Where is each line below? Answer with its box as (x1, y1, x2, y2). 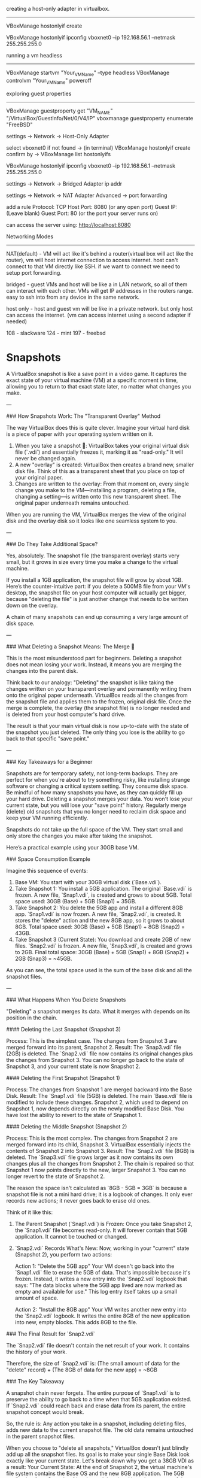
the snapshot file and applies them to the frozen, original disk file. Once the (6, 698, 191, 705)
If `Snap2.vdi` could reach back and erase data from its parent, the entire (6, 1402, 186, 1409)
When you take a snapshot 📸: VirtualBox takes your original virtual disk (14, 442, 190, 450)
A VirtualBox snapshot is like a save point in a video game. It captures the (6, 371, 187, 378)
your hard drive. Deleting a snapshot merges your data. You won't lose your (6, 796, 193, 803)
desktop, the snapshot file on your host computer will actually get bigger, (6, 589, 187, 596)
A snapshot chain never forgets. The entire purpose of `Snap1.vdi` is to (6, 1389, 181, 1397)
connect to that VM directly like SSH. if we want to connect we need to (6, 263, 181, 270)
